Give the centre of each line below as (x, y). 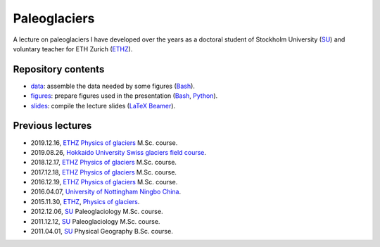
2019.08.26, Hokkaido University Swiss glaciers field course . (119, 152)
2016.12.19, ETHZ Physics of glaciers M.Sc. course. (104, 182)
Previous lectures (52, 126)
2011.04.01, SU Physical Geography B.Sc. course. (102, 232)
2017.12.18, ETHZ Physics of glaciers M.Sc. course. (104, 172)
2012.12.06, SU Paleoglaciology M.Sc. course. (97, 212)
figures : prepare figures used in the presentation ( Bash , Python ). (124, 96)
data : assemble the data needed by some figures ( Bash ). (113, 86)
